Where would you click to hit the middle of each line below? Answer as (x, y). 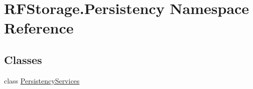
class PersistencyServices (42, 80)
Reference (39, 28)
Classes (23, 59)
